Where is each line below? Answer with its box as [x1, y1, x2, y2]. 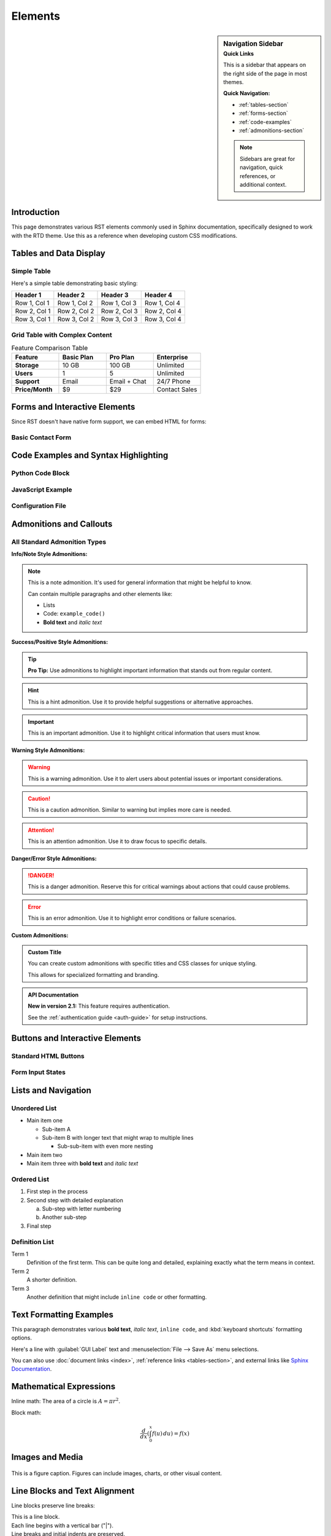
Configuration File [11, 501, 67, 510]
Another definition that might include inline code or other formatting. [26, 1293, 207, 1301]
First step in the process [26, 1188, 88, 1195]
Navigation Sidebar [223, 39, 284, 48]
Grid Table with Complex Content [11, 331, 113, 339]
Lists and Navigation [11, 1085, 91, 1095]
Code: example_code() [43, 610, 105, 617]
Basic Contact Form [11, 433, 72, 442]
